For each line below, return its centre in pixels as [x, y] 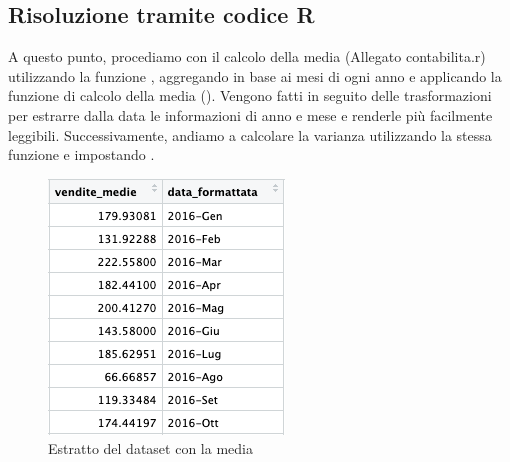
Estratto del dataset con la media [150, 448]
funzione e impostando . [81, 154]
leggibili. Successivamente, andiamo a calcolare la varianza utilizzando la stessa [250, 134]
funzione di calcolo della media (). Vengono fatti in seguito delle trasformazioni [250, 95]
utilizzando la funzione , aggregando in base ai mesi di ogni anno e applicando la [255, 75]
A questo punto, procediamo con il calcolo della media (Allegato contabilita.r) [247, 56]
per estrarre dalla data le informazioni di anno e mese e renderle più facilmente [250, 114]
